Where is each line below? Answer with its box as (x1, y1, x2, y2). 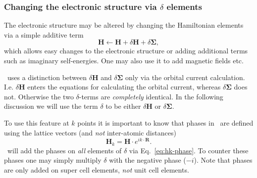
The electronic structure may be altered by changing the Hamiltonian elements (4, 20, 244, 30)
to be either (105, 101, 141, 111)
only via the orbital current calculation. (125, 72, 245, 82)
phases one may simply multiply (4, 155, 102, 165)
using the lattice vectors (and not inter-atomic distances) (4, 127, 176, 137)
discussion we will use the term (4, 101, 98, 111)
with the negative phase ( (109, 155, 186, 165)
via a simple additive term (4, 29, 84, 40)
